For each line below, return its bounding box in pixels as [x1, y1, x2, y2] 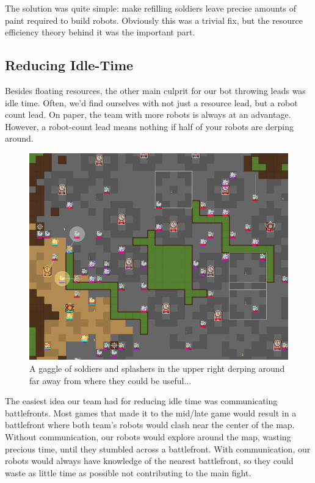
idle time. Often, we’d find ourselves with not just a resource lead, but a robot [5, 96, 298, 109]
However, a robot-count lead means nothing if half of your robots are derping [5, 120, 294, 133]
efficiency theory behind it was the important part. [5, 26, 195, 38]
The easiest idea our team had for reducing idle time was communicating [5, 394, 278, 407]
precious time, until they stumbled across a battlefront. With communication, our [5, 442, 311, 455]
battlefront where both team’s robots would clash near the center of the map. [5, 418, 295, 431]
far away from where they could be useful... [29, 374, 192, 387]
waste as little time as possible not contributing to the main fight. [5, 466, 252, 479]
